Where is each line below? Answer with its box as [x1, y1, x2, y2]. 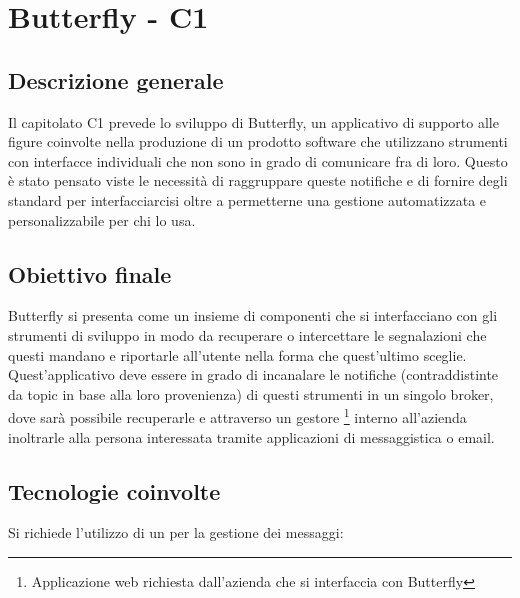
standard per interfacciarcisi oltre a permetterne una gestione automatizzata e [8, 189, 487, 210]
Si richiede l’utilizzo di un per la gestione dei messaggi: [8, 522, 344, 543]
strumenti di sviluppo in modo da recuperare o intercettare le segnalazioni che [8, 324, 487, 345]
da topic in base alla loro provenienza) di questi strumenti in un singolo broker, [8, 383, 494, 404]
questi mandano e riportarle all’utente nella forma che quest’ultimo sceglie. [8, 344, 467, 365]
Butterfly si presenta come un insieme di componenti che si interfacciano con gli [8, 305, 498, 326]
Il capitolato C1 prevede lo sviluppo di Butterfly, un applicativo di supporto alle [8, 111, 499, 132]
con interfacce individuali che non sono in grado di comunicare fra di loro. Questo [8, 150, 508, 171]
